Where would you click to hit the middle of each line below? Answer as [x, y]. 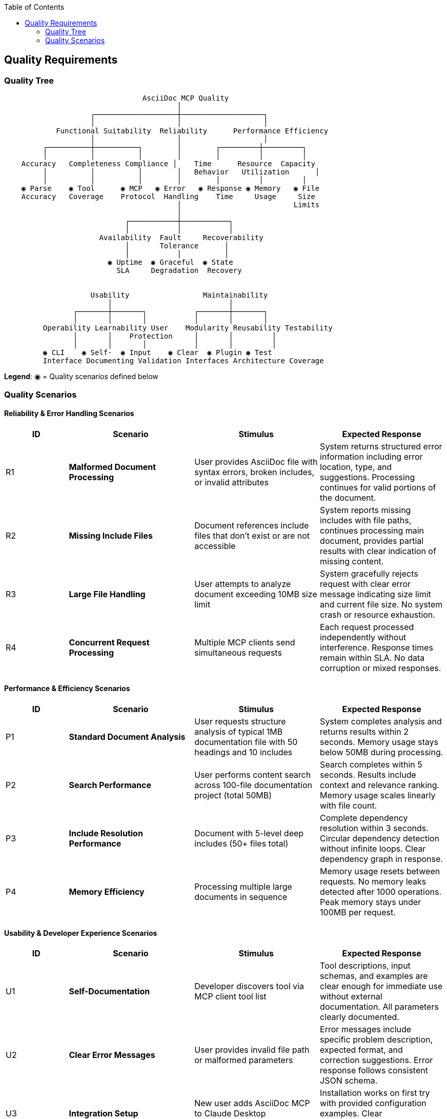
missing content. [352, 561]
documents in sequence [241, 897]
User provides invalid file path [252, 1050]
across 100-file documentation [253, 785]
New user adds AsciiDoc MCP [252, 1103]
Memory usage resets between [380, 871]
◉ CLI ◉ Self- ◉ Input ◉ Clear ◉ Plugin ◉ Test [157, 353]
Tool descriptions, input [365, 966]
